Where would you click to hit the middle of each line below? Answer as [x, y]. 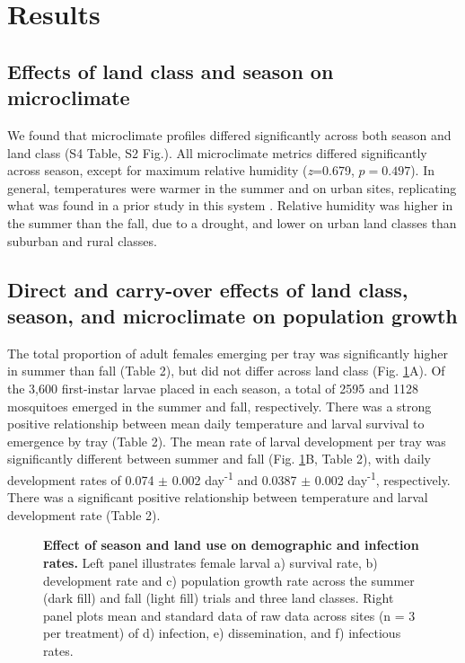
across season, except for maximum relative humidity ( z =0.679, [181, 170]
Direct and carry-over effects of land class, [208, 289]
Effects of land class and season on [171, 71]
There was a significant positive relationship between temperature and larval [218, 497]
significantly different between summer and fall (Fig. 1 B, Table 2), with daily [219, 459]
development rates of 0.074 [81, 479]
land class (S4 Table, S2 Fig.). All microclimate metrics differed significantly [217, 152]
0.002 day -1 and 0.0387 [234, 478]
